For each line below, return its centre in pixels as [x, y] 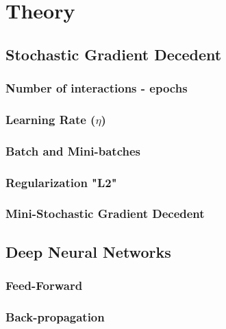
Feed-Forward [44, 285]
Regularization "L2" [61, 182]
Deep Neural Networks [88, 251]
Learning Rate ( [51, 119]
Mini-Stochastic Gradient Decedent [105, 214]
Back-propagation [55, 316]
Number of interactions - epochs [97, 88]
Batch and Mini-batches [73, 150]
